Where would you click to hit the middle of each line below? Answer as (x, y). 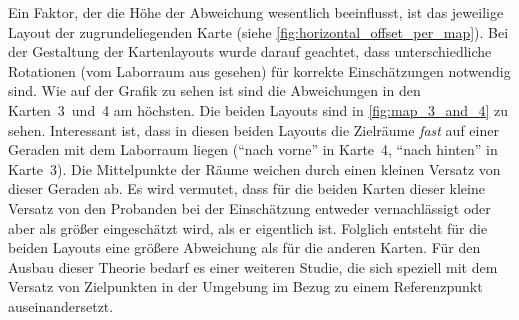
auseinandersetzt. (61, 305)
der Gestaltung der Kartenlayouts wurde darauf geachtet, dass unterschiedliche (250, 51)
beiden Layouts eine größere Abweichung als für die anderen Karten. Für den (244, 247)
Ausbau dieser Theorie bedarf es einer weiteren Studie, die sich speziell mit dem (253, 266)
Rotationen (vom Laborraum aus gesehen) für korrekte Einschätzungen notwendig (259, 70)
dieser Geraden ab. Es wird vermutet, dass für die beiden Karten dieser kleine (246, 188)
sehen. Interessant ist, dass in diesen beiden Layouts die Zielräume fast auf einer (253, 129)
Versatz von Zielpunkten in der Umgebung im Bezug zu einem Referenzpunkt (245, 286)
